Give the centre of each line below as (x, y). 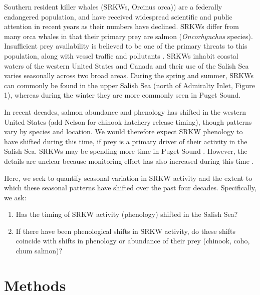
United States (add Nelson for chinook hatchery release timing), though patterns (128, 121)
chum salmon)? (39, 251)
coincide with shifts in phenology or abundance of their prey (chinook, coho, (133, 241)
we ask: (15, 197)
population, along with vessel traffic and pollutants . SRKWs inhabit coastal (121, 55)
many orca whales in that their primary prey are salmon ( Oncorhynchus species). (128, 36)
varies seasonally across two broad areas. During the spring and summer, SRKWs (129, 75)
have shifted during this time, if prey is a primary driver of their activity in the (126, 141)
